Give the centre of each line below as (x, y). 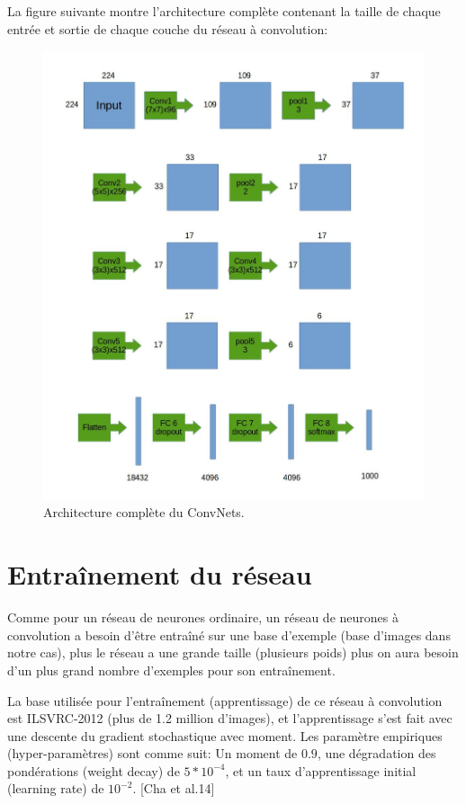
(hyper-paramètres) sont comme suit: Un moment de (152, 753)
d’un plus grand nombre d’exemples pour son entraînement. (171, 670)
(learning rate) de (56, 788)
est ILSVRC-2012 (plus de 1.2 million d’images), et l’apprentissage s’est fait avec (230, 718)
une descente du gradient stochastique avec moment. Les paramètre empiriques (225, 735)
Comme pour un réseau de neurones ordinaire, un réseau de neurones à (203, 617)
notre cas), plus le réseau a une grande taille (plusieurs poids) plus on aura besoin (233, 652)
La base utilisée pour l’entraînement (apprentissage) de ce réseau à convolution (225, 700)
